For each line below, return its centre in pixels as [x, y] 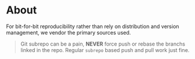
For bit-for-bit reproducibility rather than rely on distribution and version [93, 26]
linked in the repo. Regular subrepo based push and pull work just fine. [105, 50]
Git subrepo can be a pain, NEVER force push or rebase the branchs [103, 44]
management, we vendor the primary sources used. [69, 32]
